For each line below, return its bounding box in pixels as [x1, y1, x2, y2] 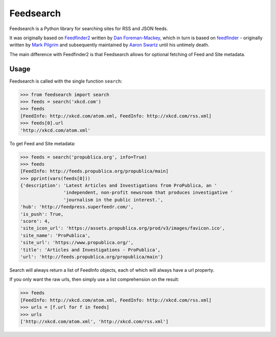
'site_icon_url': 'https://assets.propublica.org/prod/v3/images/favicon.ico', [20, 225, 225, 231]
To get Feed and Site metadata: [9, 140, 76, 146]
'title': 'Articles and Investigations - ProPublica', [20, 247, 160, 252]
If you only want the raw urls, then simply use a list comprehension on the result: [9, 276, 179, 282]
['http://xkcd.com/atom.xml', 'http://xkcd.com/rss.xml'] [20, 319, 169, 324]
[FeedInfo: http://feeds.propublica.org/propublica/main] [20, 168, 169, 174]
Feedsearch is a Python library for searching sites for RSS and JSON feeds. [9, 25, 168, 32]
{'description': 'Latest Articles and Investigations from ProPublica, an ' [20, 183, 217, 189]
